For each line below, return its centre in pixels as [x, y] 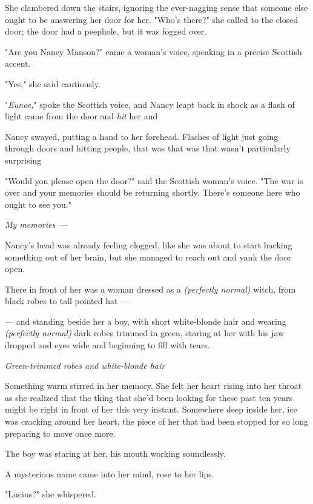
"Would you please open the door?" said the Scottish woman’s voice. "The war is [154, 180]
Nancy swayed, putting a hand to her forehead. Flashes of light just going [142, 136]
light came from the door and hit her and [81, 116]
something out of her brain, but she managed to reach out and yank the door [148, 257]
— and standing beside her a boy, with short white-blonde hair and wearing [146, 321]
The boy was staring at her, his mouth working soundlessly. [115, 453]
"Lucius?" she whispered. [51, 494]
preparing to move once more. [60, 433]
